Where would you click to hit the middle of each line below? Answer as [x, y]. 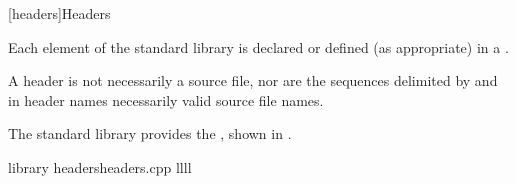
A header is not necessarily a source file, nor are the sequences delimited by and [253, 80]
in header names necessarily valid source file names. [166, 99]
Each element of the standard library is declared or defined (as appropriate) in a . [258, 46]
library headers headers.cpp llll [100, 166]
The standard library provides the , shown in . [150, 133]
